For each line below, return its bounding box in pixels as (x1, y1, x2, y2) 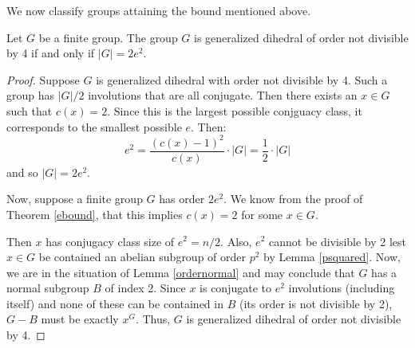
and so (6, 163, 38, 180)
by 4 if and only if (6, 45, 95, 61)
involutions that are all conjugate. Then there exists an (88, 87, 358, 104)
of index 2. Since (105, 280, 186, 296)
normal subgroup (6, 280, 89, 296)
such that (6, 102, 53, 119)
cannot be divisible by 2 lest (268, 233, 407, 249)
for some (241, 205, 283, 222)
